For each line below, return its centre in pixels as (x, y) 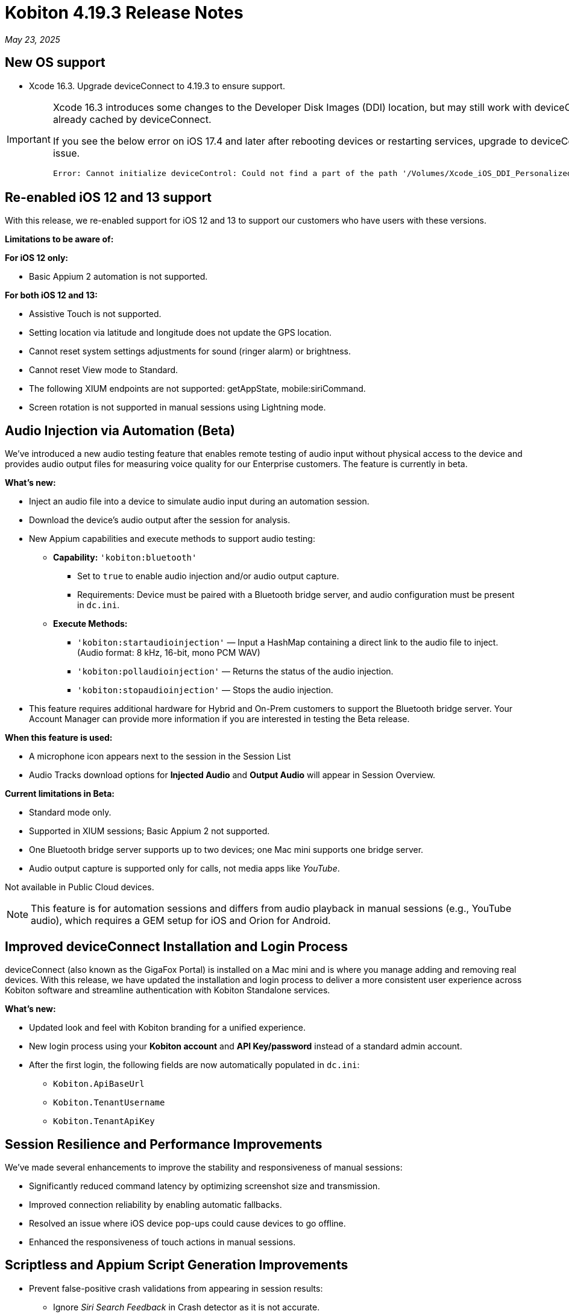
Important (29, 140)
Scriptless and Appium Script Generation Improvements (177, 1265)
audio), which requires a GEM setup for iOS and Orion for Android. (181, 921)
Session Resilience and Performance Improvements (164, 1144)
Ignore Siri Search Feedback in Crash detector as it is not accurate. (187, 1307)
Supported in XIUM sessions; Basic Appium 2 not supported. (149, 831)
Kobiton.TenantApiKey (104, 1121)
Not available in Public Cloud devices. (80, 887)
